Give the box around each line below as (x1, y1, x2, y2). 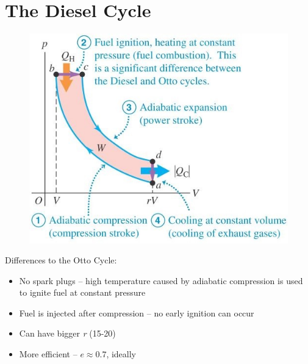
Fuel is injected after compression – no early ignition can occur (19, 306, 254, 319)
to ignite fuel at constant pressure (19, 286, 146, 299)
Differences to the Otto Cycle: (5, 254, 117, 266)
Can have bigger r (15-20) (19, 327, 116, 340)
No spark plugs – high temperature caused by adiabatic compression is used (19, 274, 303, 287)
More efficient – (19, 348, 77, 360)
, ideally (106, 348, 137, 360)
